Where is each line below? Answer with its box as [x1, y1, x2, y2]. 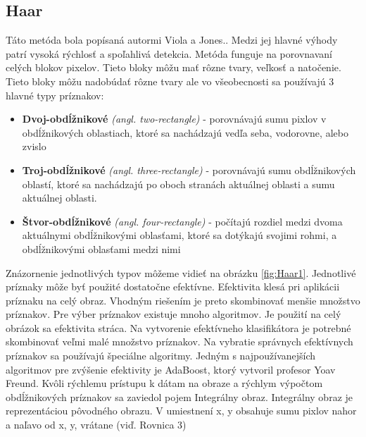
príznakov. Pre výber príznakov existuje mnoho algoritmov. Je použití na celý [6, 307, 341, 321]
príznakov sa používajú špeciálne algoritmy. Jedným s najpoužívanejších [6, 348, 316, 363]
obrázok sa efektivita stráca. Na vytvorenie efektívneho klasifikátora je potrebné [6, 320, 351, 335]
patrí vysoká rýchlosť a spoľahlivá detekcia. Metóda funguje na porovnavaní [6, 46, 332, 61]
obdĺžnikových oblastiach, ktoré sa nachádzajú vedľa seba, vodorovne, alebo [22, 125, 348, 140]
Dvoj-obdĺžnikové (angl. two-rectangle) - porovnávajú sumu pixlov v [22, 111, 327, 126]
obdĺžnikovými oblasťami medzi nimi [22, 241, 181, 256]
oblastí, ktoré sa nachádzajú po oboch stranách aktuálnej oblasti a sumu [22, 176, 335, 191]
